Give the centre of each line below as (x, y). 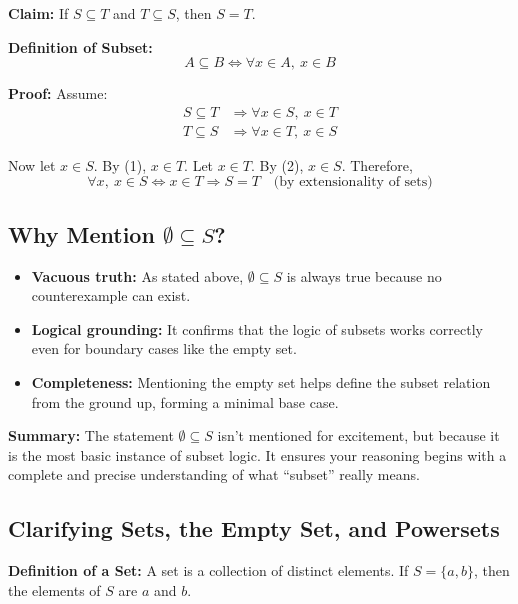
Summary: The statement (91, 435)
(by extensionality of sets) (353, 182)
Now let (32, 164)
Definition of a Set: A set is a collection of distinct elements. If (208, 570)
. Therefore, (377, 164)
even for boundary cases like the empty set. (164, 348)
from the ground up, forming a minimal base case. (185, 401)
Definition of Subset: (80, 46)
